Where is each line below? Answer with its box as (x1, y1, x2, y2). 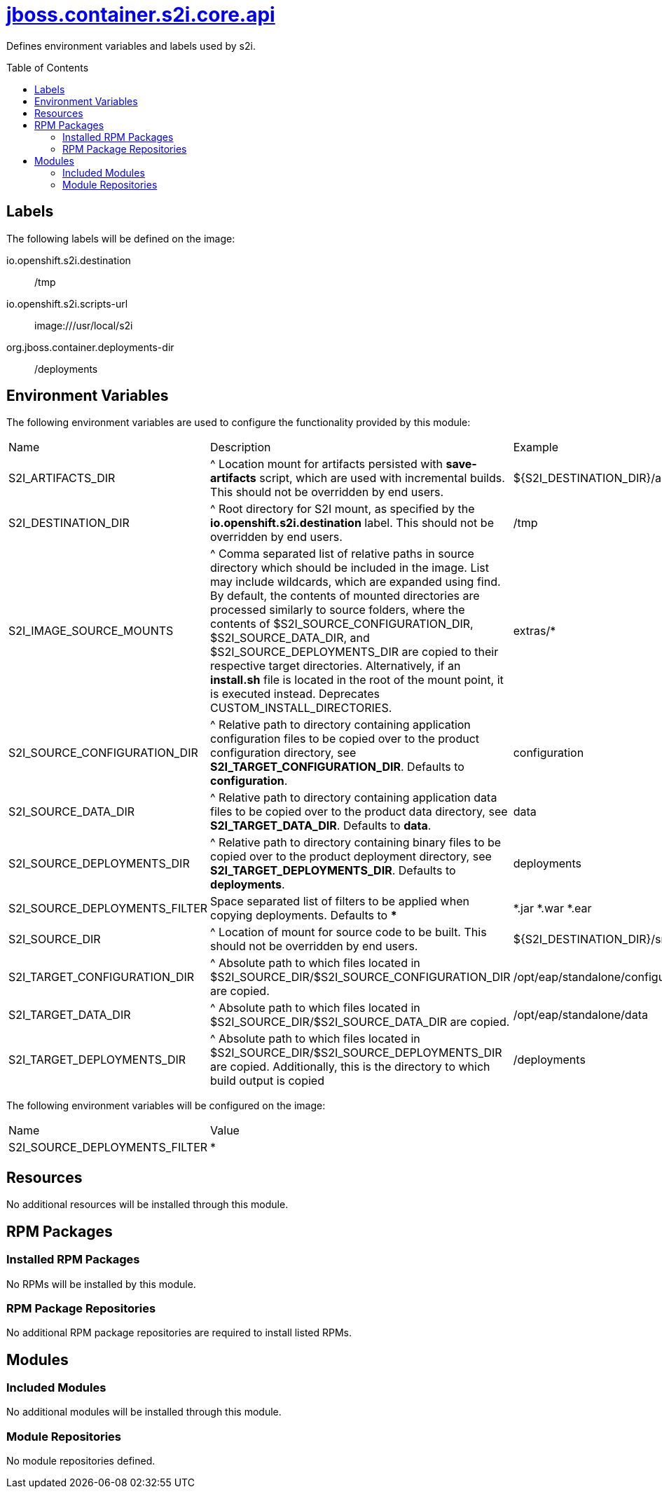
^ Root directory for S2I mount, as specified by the (210, 502, 475, 516)
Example (513, 440, 559, 455)
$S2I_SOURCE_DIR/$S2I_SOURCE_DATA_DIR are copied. (210, 1015, 510, 1029)
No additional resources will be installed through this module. (6, 1198, 289, 1211)
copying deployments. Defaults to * (210, 908, 397, 923)
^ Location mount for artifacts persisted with (210, 457, 443, 472)
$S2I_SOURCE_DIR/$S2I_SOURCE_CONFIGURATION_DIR (210, 970, 511, 985)
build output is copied (210, 1074, 324, 1088)
